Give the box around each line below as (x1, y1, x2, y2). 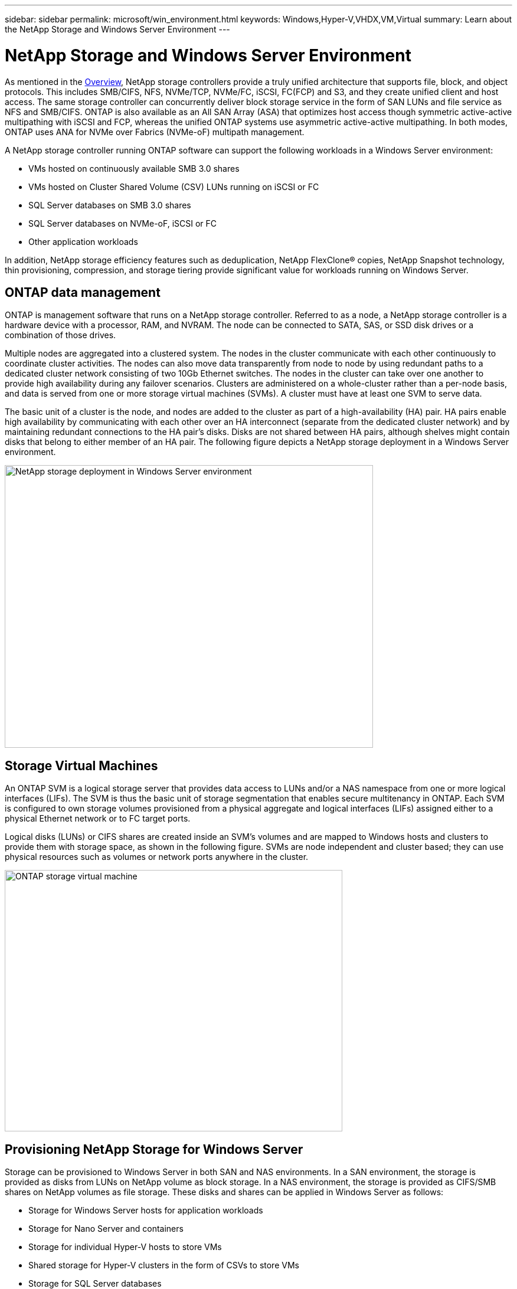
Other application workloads (28, 236, 138, 247)
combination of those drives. (5, 330, 116, 341)
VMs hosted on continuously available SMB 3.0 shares (28, 163, 240, 174)
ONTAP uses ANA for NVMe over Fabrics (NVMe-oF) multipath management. (5, 126, 305, 137)
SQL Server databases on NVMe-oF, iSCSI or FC (28, 218, 217, 228)
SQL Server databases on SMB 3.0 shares (28, 199, 191, 210)
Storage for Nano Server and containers (28, 1223, 184, 1234)
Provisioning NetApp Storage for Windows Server (5, 1141, 303, 1157)
